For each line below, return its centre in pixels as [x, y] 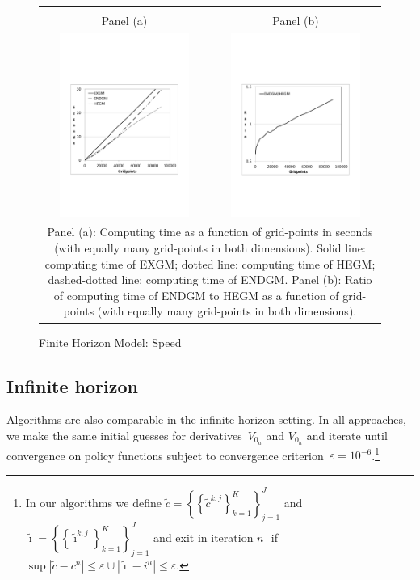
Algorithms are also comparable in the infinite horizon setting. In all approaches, [206, 419]
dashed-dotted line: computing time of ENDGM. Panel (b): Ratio [210, 279]
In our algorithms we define [93, 502]
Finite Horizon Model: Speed [110, 342]
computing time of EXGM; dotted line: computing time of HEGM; [210, 263]
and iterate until [347, 435]
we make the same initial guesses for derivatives [124, 435]
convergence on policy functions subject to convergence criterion [165, 455]
